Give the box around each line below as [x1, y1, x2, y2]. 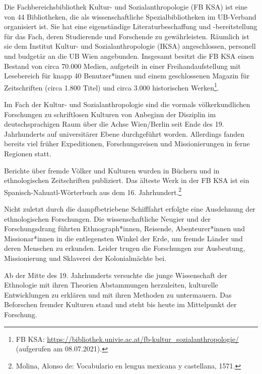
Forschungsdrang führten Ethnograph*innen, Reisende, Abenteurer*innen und [4, 223, 245, 234]
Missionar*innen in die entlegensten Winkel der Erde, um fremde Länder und [4, 233, 243, 243]
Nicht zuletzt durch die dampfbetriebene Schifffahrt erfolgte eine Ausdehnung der [4, 204, 255, 214]
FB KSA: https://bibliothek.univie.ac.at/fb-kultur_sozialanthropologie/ [16, 333, 239, 344]
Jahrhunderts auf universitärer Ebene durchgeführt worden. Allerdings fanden [4, 128, 245, 139]
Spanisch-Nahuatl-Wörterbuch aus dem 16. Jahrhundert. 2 [4, 185, 182, 197]
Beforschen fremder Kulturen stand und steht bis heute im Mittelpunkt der [4, 299, 237, 310]
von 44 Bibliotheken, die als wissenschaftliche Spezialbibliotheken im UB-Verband [4, 11, 256, 22]
